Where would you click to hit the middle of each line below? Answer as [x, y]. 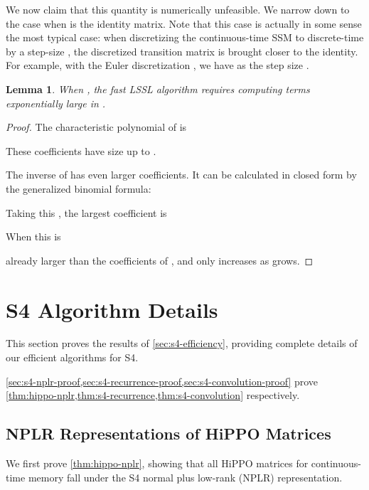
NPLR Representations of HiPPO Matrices [169, 433]
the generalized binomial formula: [79, 188]
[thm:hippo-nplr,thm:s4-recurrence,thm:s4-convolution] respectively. [153, 395]
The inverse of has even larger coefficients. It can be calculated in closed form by [181, 175]
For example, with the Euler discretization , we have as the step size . [157, 65]
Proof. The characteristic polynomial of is [96, 127]
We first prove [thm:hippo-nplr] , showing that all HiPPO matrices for [157, 463]
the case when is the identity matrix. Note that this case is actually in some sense [184, 23]
